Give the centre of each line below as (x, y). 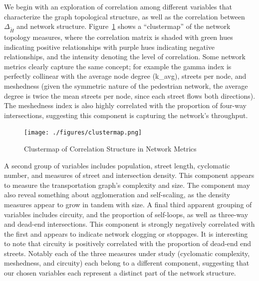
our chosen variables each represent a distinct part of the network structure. (120, 273)
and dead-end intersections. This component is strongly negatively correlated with (129, 224)
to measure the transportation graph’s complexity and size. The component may (127, 185)
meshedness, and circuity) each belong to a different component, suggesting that (127, 263)
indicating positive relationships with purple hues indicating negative (110, 47)
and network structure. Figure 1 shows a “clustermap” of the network (124, 26)
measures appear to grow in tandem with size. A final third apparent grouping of (128, 204)
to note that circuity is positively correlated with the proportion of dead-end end (128, 243)
